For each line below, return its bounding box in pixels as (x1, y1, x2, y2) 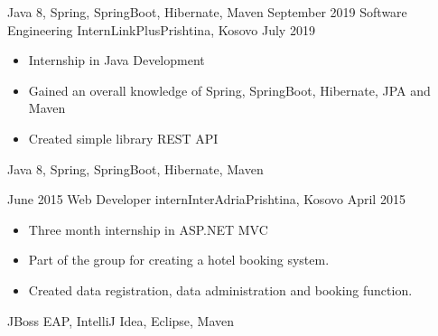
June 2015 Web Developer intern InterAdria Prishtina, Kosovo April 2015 (7, 190, 405, 209)
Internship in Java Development (28, 51, 205, 70)
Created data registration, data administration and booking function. (28, 280, 413, 299)
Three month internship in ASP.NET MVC (28, 219, 268, 238)
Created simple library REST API (28, 128, 219, 147)
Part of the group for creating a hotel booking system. (28, 250, 330, 269)
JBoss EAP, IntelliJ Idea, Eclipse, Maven (7, 311, 235, 330)
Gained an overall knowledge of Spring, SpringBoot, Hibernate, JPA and (28, 80, 431, 99)
